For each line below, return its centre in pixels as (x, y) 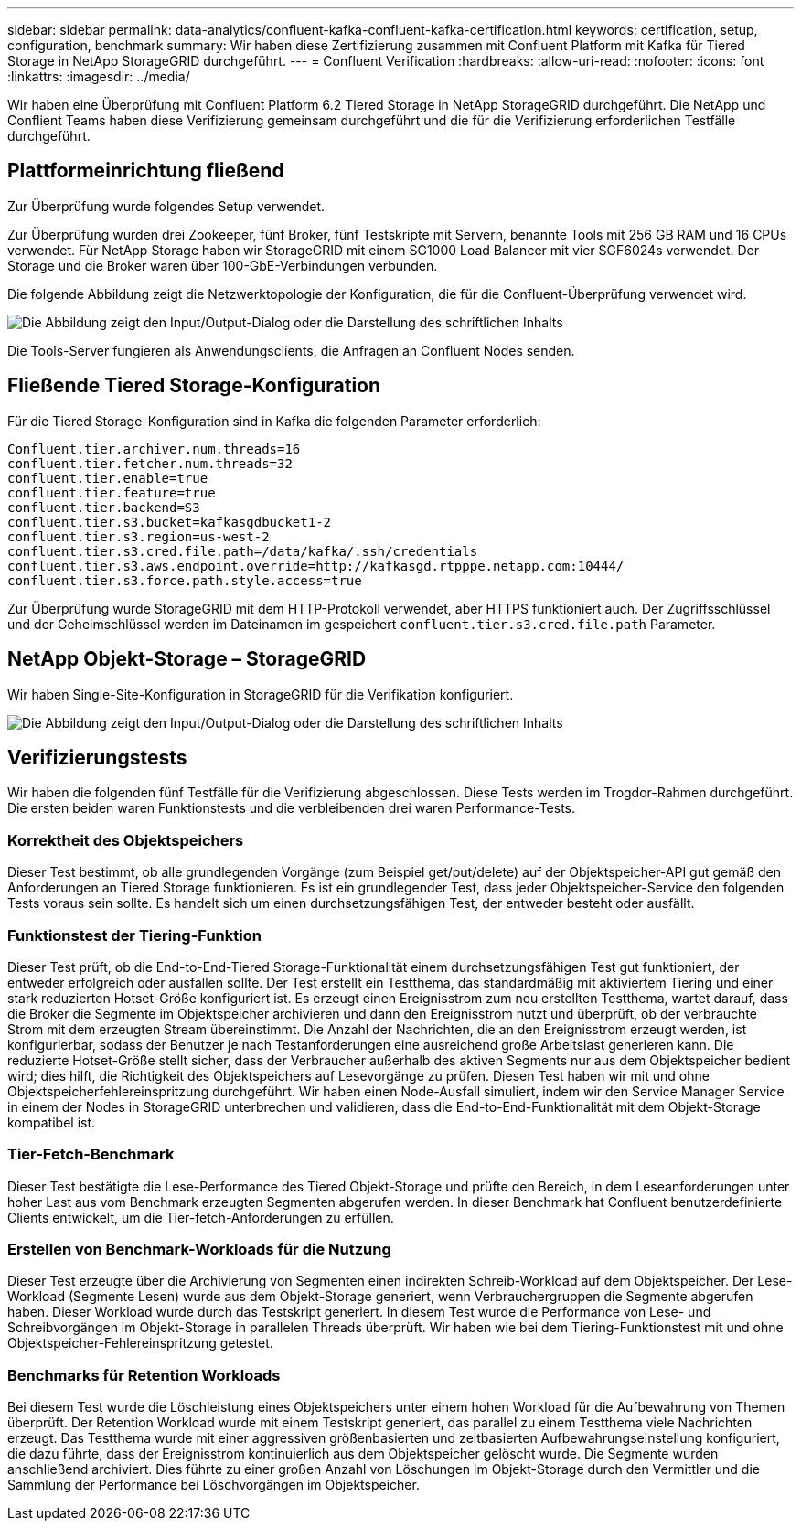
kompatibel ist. (52, 1122)
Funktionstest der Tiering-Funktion (134, 935)
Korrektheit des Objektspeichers (126, 840)
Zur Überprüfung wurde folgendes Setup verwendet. (166, 206)
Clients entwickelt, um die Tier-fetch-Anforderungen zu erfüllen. (201, 1217)
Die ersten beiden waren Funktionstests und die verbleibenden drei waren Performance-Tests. (292, 808)
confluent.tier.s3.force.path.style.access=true (185, 580)
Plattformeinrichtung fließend (146, 171)
